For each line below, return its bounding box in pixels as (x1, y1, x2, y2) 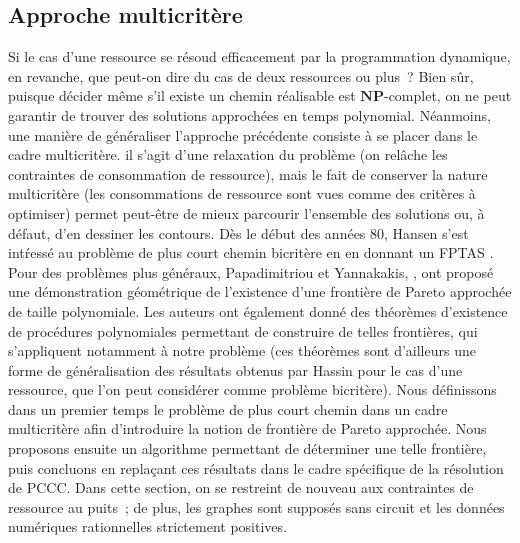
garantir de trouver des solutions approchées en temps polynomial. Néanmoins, (8, 104, 491, 125)
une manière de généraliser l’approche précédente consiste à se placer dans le (8, 124, 478, 145)
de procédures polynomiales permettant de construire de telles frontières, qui (8, 320, 478, 341)
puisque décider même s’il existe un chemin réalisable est (8, 85, 356, 106)
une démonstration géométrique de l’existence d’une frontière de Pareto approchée (8, 281, 512, 302)
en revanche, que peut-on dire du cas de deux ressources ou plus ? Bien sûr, (8, 65, 474, 86)
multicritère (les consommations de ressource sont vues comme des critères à (8, 183, 476, 204)
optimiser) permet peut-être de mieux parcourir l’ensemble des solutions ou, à (8, 202, 485, 223)
